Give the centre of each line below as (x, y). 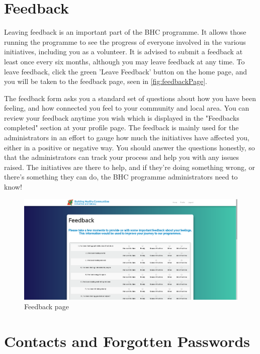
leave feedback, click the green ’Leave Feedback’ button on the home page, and (125, 71)
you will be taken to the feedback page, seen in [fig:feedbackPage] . (106, 81)
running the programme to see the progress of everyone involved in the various (125, 41)
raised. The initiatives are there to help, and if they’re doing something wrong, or (130, 167)
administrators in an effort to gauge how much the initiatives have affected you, (127, 138)
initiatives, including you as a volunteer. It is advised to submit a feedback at (123, 52)
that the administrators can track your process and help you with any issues (122, 157)
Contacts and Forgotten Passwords (127, 341)
